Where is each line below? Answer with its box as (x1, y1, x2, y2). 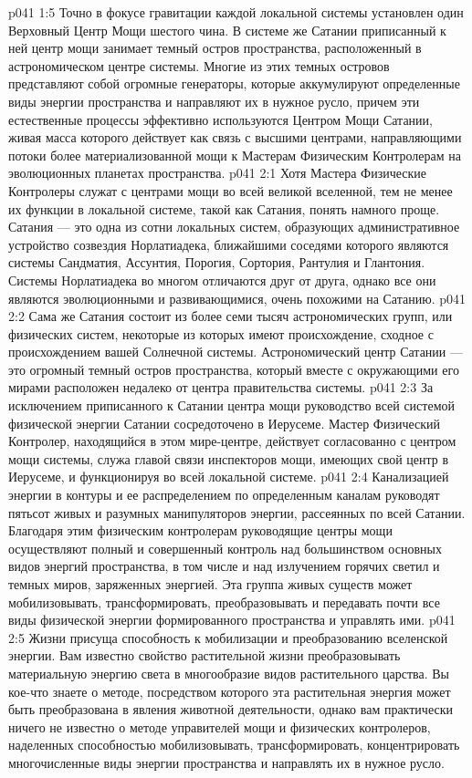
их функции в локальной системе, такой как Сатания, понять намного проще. (8, 199, 440, 218)
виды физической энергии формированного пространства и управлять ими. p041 (8, 610, 456, 629)
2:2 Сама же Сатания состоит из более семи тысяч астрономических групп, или (8, 306, 453, 326)
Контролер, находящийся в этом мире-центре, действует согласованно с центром (8, 431, 456, 451)
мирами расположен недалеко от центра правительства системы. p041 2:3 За (8, 378, 434, 397)
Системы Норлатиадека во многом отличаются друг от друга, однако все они (8, 270, 436, 289)
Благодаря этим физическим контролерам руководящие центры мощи (8, 521, 393, 540)
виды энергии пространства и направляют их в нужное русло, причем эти (8, 91, 420, 110)
